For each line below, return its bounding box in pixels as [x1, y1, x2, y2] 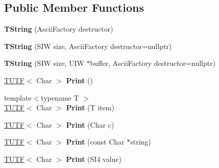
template [4, 92, 32, 103]
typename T [41, 92, 79, 103]
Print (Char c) [66, 119, 114, 130]
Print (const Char [66, 136, 125, 147]
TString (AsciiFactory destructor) [4, 23, 113, 34]
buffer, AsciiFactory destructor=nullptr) [90, 58, 216, 68]
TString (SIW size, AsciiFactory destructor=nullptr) [4, 40, 172, 51]
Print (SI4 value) [66, 153, 121, 164]
